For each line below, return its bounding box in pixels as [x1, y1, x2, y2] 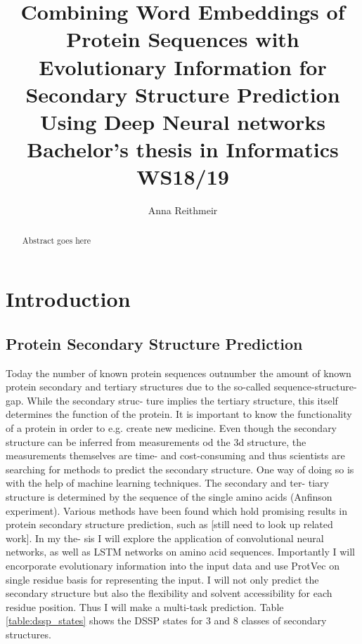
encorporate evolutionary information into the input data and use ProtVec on [6, 558, 340, 572]
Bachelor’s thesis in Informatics [27, 135, 339, 164]
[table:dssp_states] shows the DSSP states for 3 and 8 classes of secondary [6, 613, 327, 628]
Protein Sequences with [66, 25, 299, 53]
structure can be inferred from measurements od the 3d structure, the [6, 434, 306, 449]
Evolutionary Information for [39, 52, 327, 81]
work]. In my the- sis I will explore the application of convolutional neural [6, 530, 324, 545]
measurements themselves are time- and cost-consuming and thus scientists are [6, 448, 345, 463]
